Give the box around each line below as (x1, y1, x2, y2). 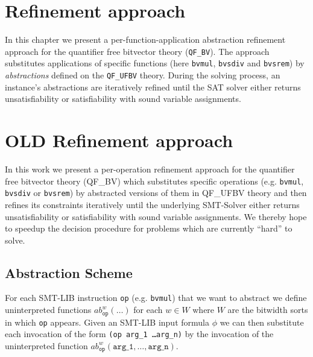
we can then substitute (220, 315, 304, 328)
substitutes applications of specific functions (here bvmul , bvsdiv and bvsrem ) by (5, 57, 305, 69)
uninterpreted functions (5, 303, 92, 316)
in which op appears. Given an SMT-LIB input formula (5, 315, 209, 328)
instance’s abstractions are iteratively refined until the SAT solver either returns (5, 80, 301, 93)
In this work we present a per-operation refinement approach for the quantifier (5, 163, 295, 175)
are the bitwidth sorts (227, 303, 308, 316)
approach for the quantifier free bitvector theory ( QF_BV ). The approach (5, 45, 270, 57)
